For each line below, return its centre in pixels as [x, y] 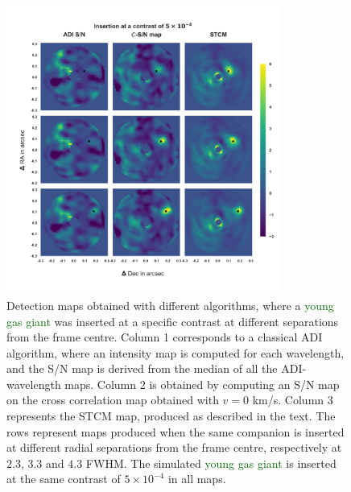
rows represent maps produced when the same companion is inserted [175, 431]
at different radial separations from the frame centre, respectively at [174, 447]
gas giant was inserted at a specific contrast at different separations [173, 321]
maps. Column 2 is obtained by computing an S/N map [202, 384]
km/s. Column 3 [293, 400]
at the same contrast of [64, 479]
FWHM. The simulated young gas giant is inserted [211, 463]
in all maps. [197, 479]
